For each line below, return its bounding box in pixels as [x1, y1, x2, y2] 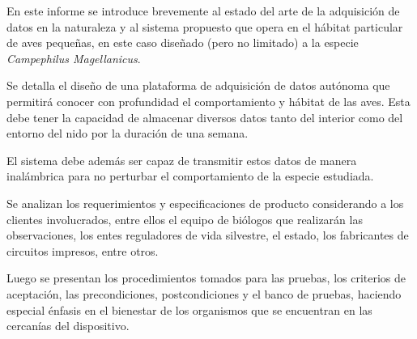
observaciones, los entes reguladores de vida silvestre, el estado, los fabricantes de [6, 227, 409, 244]
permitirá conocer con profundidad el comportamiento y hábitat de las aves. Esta [6, 92, 411, 109]
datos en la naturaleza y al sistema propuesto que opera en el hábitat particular [6, 18, 403, 35]
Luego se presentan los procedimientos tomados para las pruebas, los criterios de [6, 269, 406, 286]
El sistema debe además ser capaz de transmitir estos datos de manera [6, 151, 357, 168]
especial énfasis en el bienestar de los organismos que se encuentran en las [6, 301, 372, 318]
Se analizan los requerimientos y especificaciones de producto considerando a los [6, 194, 404, 211]
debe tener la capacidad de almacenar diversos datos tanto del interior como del [6, 108, 403, 125]
